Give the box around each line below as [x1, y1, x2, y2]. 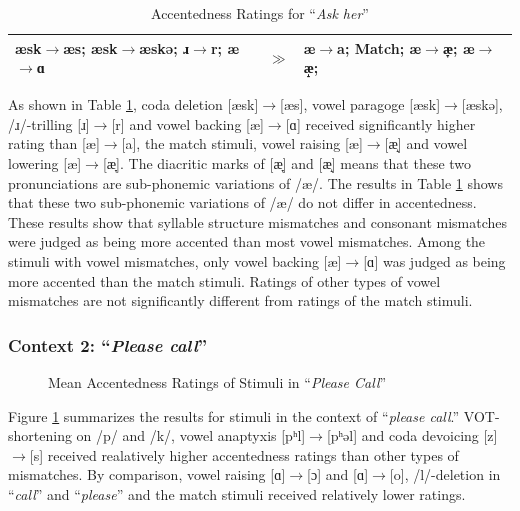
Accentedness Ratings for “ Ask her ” [151, 3, 369, 23]
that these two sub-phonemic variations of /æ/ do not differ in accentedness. [8, 192, 477, 213]
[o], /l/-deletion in [389, 464, 501, 485]
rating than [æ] [8, 133, 100, 154]
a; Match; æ [337, 37, 422, 58]
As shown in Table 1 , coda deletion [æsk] [8, 94, 259, 115]
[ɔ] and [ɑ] [307, 464, 369, 485]
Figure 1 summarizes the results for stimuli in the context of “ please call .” [8, 405, 460, 426]
